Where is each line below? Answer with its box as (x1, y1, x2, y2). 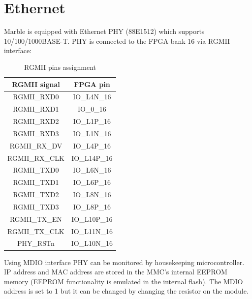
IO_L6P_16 (73, 177, 111, 187)
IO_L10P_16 (71, 213, 113, 224)
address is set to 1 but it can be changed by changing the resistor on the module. (4, 286, 249, 296)
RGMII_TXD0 (13, 165, 59, 175)
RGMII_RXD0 (13, 91, 59, 102)
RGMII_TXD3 (13, 201, 59, 211)
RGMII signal (12, 79, 60, 89)
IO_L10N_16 (71, 238, 113, 248)
